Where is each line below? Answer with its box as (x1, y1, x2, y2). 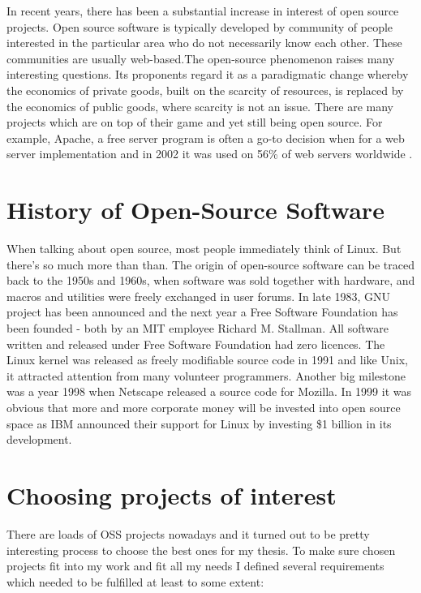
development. (6, 431, 72, 448)
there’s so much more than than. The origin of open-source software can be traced (6, 256, 415, 273)
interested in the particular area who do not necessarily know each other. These (6, 34, 402, 51)
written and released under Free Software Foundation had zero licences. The (6, 335, 385, 352)
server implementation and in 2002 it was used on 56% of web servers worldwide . (6, 145, 413, 162)
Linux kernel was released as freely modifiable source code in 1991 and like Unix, (6, 351, 408, 368)
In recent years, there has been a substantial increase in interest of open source (6, 2, 399, 19)
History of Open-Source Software (6, 193, 384, 226)
